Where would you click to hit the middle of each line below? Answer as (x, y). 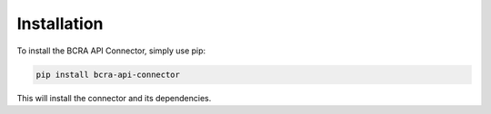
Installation (60, 24)
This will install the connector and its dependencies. (114, 98)
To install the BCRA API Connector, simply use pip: (111, 51)
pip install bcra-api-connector (108, 74)
